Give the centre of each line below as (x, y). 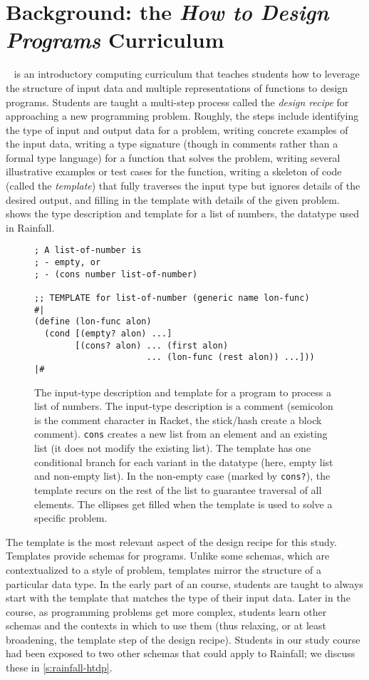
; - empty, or (68, 263)
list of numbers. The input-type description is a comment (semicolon (184, 406)
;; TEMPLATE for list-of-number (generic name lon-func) (172, 298)
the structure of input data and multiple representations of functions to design (177, 87)
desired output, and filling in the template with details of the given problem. (173, 199)
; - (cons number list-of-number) (116, 274)
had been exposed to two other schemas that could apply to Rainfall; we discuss (181, 653)
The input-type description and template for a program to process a (183, 392)
